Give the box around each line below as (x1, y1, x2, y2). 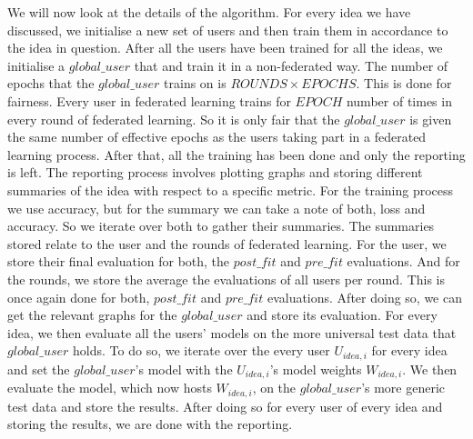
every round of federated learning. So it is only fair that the (7, 109, 340, 128)
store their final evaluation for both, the (7, 252, 230, 271)
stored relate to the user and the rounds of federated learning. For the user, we (7, 234, 447, 253)
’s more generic (361, 378, 446, 397)
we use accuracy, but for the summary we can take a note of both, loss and (7, 198, 426, 217)
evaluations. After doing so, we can (267, 287, 463, 306)
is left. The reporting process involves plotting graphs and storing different (7, 163, 423, 182)
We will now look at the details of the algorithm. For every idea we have (7, 3, 411, 21)
